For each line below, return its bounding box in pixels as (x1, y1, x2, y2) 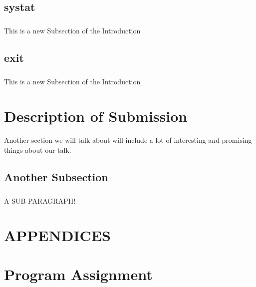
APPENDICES (4, 225, 111, 245)
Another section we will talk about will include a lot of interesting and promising (4, 135, 252, 145)
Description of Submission (4, 105, 188, 126)
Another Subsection (4, 169, 108, 185)
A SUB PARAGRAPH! (4, 195, 76, 206)
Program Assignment (4, 264, 153, 284)
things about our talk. (4, 145, 71, 155)
